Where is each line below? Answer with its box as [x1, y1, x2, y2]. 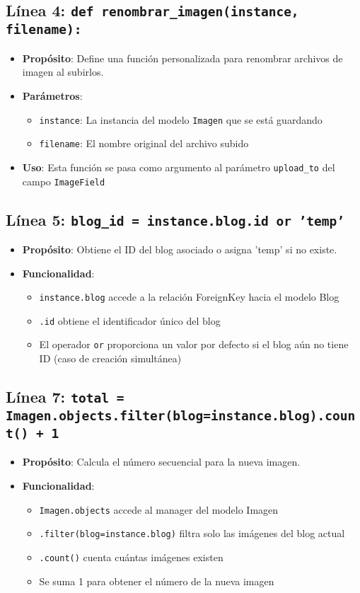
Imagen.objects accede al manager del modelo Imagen [39, 502, 279, 517]
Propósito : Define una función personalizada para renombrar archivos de [22, 50, 343, 65]
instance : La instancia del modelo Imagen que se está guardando [39, 112, 323, 127]
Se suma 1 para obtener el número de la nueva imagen [39, 573, 274, 588]
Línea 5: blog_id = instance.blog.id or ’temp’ [6, 208, 345, 230]
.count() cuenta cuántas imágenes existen [39, 549, 223, 564]
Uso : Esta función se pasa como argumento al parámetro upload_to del [22, 159, 335, 174]
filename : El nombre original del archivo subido [39, 136, 249, 151]
